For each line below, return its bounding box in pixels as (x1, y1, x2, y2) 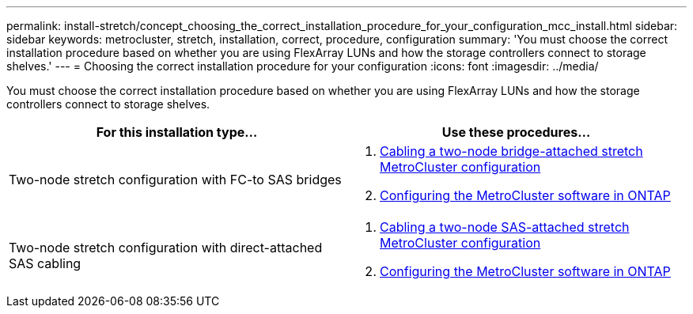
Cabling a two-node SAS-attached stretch (380, 219, 630, 235)
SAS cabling (9, 255, 81, 271)
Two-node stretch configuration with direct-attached (9, 240, 323, 255)
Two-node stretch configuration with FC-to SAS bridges (9, 172, 342, 187)
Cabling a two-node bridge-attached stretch (380, 143, 643, 159)
